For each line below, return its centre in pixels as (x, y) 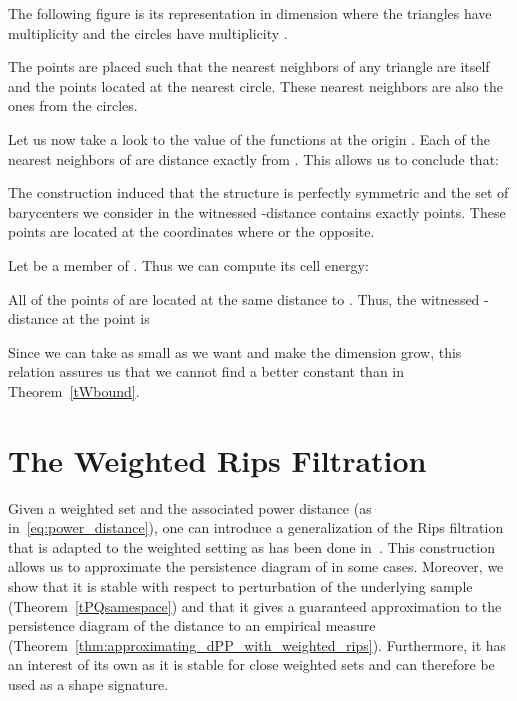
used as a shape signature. (88, 683)
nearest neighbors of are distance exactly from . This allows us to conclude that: (253, 158)
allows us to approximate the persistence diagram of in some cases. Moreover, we (256, 566)
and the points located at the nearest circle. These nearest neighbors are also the (255, 85)
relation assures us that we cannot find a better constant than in (206, 371)
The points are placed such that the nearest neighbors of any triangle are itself (249, 66)
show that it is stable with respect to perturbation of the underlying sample (240, 586)
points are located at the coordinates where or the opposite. (191, 231)
